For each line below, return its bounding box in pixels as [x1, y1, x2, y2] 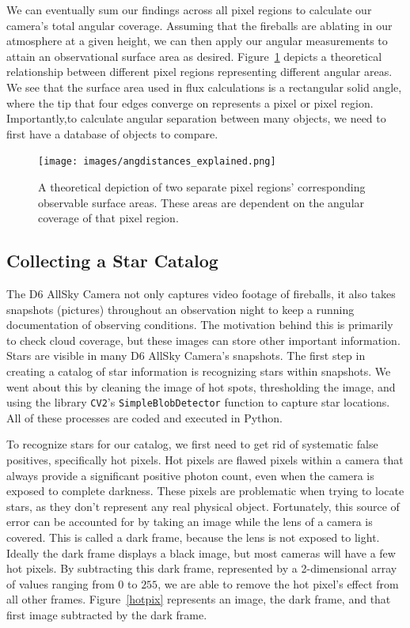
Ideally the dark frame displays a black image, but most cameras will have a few [6, 544, 396, 561]
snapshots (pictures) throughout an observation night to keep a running [6, 301, 355, 317]
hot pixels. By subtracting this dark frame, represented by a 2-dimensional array [6, 560, 397, 577]
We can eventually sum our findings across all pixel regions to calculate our [6, 2, 372, 17]
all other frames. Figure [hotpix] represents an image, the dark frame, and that [6, 591, 391, 607]
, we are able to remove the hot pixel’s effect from [158, 575, 399, 592]
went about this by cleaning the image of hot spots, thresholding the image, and [6, 378, 396, 395]
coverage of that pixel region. [38, 210, 179, 226]
